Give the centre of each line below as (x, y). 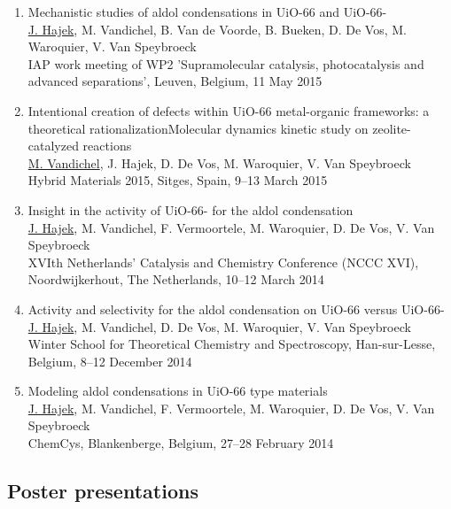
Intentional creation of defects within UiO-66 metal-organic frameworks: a (229, 110)
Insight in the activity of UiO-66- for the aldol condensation (191, 209)
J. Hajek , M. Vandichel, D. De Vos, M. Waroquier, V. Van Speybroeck (219, 326)
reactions (107, 146)
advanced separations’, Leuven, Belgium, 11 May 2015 (175, 81)
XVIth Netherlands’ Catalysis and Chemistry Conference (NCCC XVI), (223, 262)
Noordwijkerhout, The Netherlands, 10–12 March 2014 (176, 279)
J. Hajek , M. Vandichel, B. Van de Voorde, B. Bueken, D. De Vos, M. (217, 29)
